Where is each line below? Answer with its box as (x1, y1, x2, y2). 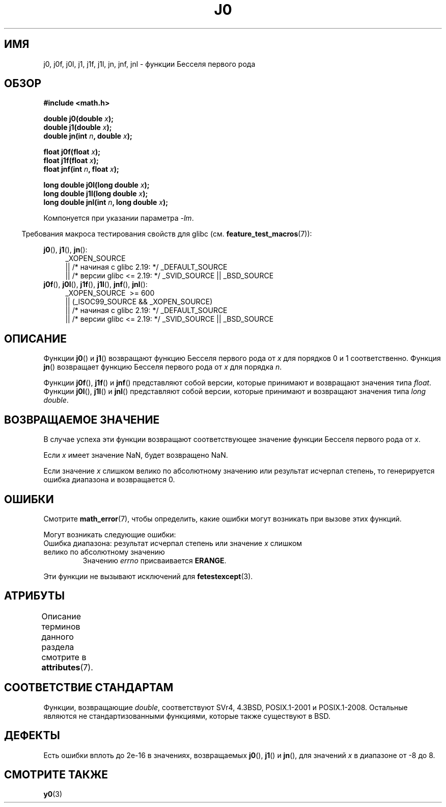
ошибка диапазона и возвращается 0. (43, 475, 175, 484)
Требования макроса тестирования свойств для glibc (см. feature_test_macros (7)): (21, 229, 312, 239)
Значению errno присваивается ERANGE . (82, 556, 227, 565)
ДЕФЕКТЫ (4, 729, 60, 742)
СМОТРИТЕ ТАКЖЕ (4, 768, 108, 781)
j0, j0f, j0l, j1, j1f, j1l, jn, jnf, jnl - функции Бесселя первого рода (43, 59, 256, 68)
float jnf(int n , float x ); (43, 165, 119, 174)
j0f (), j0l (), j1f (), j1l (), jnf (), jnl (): (43, 280, 148, 289)
